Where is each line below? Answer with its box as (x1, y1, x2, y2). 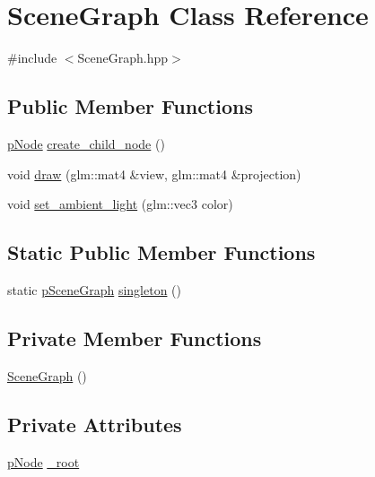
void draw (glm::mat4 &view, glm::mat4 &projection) (7, 164, 301, 183)
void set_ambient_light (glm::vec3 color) (7, 195, 233, 213)
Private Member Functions (7, 324, 262, 351)
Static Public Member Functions (7, 238, 316, 266)
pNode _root (7, 452, 80, 471)
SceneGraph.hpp (77, 48, 169, 67)
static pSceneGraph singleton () (7, 280, 181, 299)
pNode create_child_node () (7, 134, 165, 152)
